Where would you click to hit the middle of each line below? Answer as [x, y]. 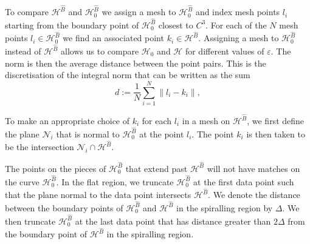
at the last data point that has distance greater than [173, 221]
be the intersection [40, 147]
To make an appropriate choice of [67, 120]
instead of [23, 51]
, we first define [276, 120]
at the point [162, 134]
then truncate [30, 221]
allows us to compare [100, 51]
